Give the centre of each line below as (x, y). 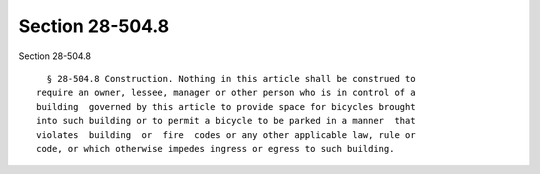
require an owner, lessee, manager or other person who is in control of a (226, 93)
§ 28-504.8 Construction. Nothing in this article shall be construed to (231, 78)
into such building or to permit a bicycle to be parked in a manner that (226, 121)
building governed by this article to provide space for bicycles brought (226, 106)
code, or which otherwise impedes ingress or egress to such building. (215, 148)
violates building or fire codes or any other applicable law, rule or (226, 134)
